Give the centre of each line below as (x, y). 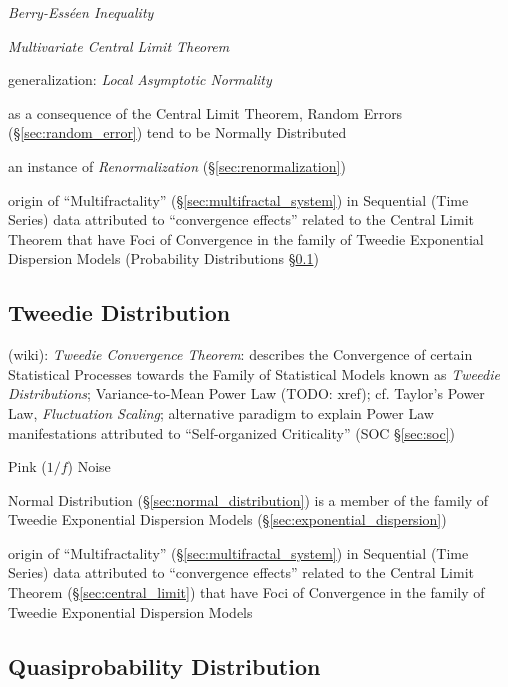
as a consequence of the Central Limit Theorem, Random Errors (205, 112)
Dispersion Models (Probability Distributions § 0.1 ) (163, 258)
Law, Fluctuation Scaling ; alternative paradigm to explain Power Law (221, 412)
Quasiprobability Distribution (164, 665)
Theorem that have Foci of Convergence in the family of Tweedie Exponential (246, 238)
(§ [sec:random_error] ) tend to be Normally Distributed (177, 132)
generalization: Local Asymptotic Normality (140, 79)
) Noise (89, 466)
